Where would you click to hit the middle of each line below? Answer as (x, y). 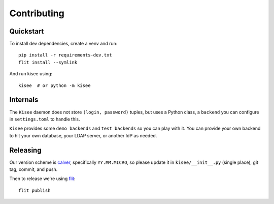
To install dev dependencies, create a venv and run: (63, 44)
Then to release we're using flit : (42, 179)
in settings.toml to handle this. (45, 119)
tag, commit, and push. (33, 169)
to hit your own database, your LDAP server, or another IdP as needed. (83, 135)
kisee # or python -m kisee (55, 85)
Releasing (25, 150)
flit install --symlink (48, 62)
